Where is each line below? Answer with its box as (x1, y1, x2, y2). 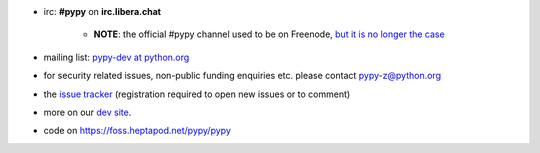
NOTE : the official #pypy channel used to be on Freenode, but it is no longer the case (93, 28, 445, 40)
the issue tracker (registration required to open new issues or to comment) (43, 88, 351, 100)
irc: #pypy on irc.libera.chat (43, 6, 162, 17)
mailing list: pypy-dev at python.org (43, 51, 190, 63)
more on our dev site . (43, 106, 132, 118)
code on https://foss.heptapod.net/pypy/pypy (43, 125, 232, 137)
